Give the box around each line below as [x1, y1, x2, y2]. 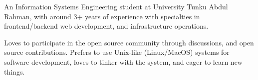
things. [4, 66, 25, 77]
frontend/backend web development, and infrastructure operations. [4, 21, 209, 31]
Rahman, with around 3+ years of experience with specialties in [4, 11, 200, 21]
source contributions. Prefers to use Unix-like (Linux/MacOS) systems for [4, 47, 230, 57]
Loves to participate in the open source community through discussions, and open [4, 37, 254, 47]
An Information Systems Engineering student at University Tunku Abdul [4, 1, 228, 11]
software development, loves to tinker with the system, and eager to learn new [4, 56, 243, 67]
